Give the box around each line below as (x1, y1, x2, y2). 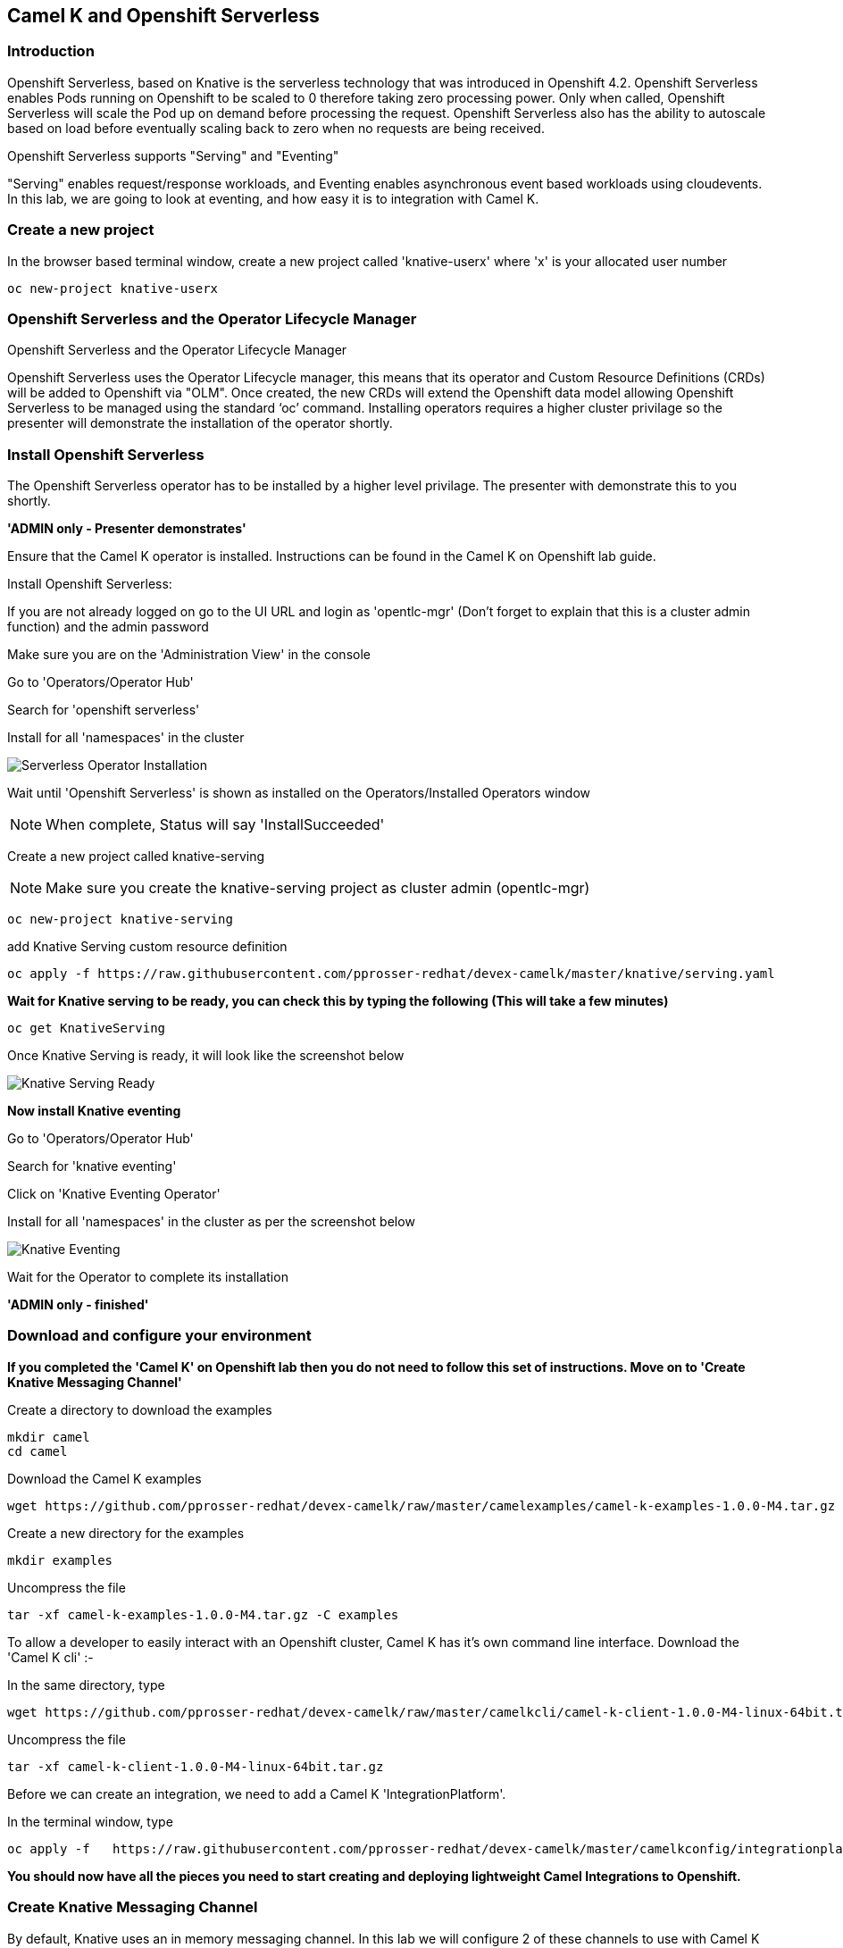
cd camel (7, 1443, 68, 1459)
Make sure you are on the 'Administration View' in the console (7, 647, 371, 663)
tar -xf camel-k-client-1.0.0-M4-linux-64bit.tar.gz (7, 1759, 384, 1774)
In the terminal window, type (7, 1813, 173, 1829)
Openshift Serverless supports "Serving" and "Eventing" (7, 147, 339, 163)
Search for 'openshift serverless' (7, 702, 200, 718)
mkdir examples (7, 1552, 113, 1568)
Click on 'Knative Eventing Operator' (7, 1186, 221, 1202)
